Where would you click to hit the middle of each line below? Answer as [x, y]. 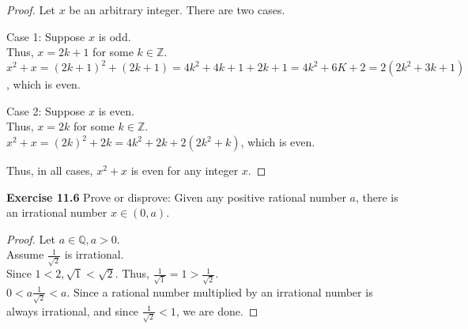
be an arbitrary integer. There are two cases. [177, 9]
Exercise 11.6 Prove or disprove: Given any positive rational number [176, 197]
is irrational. [94, 254]
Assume [25, 254]
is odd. [115, 36]
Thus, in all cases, [50, 170]
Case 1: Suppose [46, 36]
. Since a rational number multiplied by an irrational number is [220, 291]
